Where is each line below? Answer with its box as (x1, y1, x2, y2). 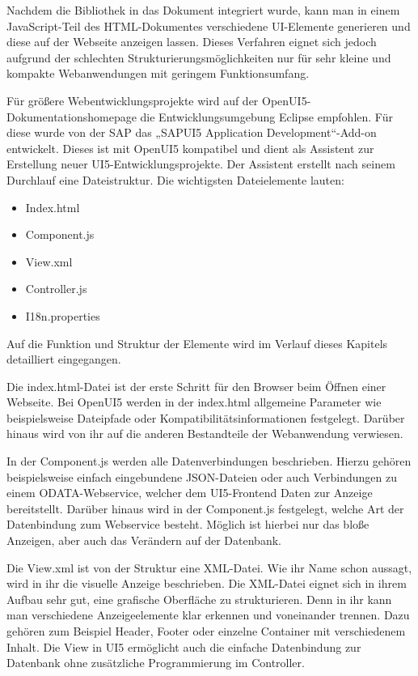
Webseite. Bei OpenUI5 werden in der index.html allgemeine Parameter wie (6, 393, 382, 410)
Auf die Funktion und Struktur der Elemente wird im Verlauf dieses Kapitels (6, 334, 388, 351)
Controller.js (25, 280, 87, 297)
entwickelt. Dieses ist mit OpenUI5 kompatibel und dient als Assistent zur (6, 139, 374, 156)
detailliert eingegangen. (6, 351, 121, 368)
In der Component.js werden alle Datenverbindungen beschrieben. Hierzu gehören (6, 453, 412, 470)
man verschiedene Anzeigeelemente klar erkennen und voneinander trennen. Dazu (6, 606, 410, 623)
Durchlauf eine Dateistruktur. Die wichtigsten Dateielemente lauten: (6, 171, 344, 188)
